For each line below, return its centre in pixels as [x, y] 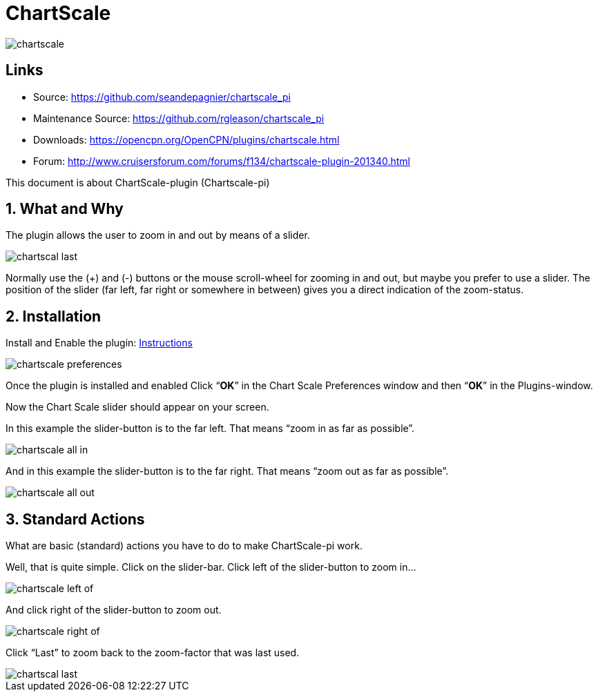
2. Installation [54, 316]
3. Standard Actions [75, 519]
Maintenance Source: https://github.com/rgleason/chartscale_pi [179, 118]
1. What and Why [65, 209]
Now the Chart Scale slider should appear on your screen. [137, 407]
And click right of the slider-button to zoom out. [114, 610]
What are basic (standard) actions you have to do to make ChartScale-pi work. [184, 546]
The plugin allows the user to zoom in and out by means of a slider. [158, 235]
